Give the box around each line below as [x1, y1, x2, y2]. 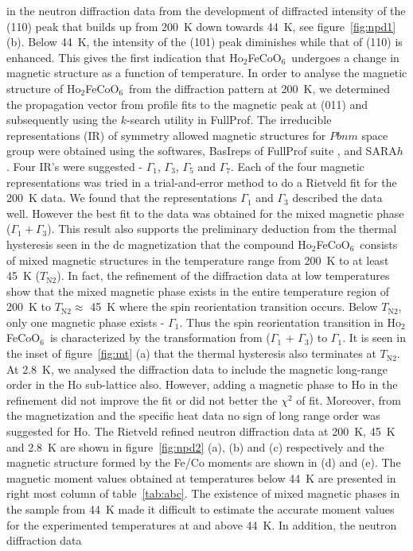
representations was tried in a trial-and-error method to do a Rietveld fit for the [6, 173, 397, 190]
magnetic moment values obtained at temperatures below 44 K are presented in [6, 469, 396, 486]
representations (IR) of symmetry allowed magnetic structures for [6, 126, 326, 143]
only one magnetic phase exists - [6, 313, 165, 330]
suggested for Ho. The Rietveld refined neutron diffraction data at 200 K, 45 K [6, 423, 395, 440]
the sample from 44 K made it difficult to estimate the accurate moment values [6, 501, 395, 517]
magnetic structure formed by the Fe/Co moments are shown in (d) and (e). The [6, 454, 401, 471]
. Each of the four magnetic [230, 157, 364, 174]
